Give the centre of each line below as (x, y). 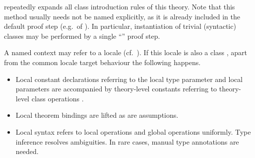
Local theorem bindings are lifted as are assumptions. (97, 115)
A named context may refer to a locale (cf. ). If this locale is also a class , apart (126, 52)
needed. (27, 151)
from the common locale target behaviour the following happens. (102, 62)
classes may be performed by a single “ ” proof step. (82, 36)
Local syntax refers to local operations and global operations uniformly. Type (133, 131)
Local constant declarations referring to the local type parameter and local (129, 79)
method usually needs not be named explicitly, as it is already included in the (122, 16)
